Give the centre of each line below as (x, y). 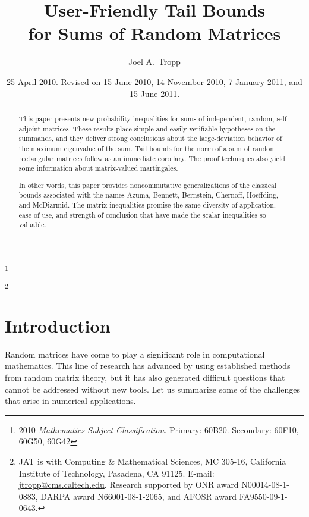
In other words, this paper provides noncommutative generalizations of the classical (148, 185)
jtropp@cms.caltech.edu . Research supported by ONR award (129, 485)
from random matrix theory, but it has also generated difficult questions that (145, 377)
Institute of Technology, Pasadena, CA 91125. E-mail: (116, 473)
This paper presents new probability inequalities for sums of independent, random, (146, 118)
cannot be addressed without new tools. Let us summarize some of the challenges (152, 389)
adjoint (30, 128)
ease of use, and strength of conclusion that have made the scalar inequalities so (142, 214)
